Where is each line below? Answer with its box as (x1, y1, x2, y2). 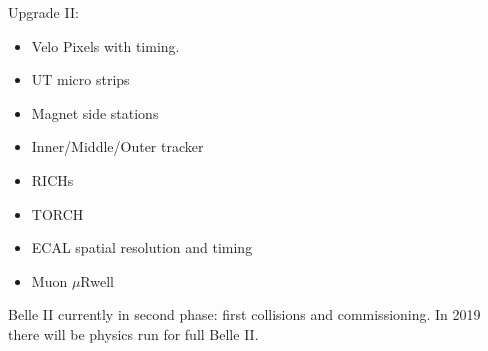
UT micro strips (31, 69, 130, 90)
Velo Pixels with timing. (31, 35, 180, 56)
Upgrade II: (8, 2, 79, 22)
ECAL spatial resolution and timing (31, 237, 253, 258)
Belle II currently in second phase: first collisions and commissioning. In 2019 (8, 304, 481, 325)
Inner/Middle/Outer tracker (31, 136, 204, 157)
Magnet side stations (31, 102, 159, 123)
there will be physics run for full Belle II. (8, 323, 259, 344)
